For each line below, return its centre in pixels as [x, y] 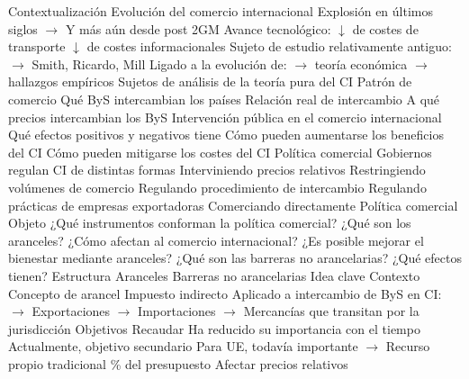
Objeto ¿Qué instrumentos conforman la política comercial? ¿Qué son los [210, 223]
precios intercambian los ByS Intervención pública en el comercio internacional [225, 117]
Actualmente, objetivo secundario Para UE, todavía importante [183, 346]
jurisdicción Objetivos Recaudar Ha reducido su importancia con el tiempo [214, 328]
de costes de [385, 28]
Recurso [408, 346]
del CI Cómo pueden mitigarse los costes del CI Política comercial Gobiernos [220, 152]
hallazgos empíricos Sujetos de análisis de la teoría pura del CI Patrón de [210, 81]
